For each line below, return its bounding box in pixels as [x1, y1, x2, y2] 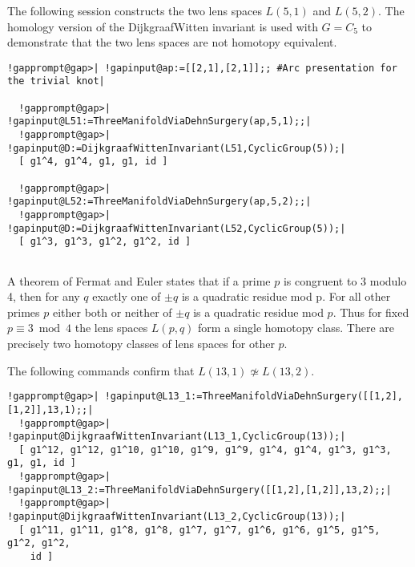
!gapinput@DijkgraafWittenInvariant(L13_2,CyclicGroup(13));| [7, 511, 346, 523]
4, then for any [7, 288, 80, 305]
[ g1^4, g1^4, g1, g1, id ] [18, 156, 168, 168]
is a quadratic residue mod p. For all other [181, 288, 391, 305]
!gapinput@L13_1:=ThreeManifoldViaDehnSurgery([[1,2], [104, 391, 403, 403]
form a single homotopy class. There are [198, 319, 394, 336]
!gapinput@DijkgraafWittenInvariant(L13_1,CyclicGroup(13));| [7, 431, 346, 443]
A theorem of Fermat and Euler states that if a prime [7, 272, 271, 289]
